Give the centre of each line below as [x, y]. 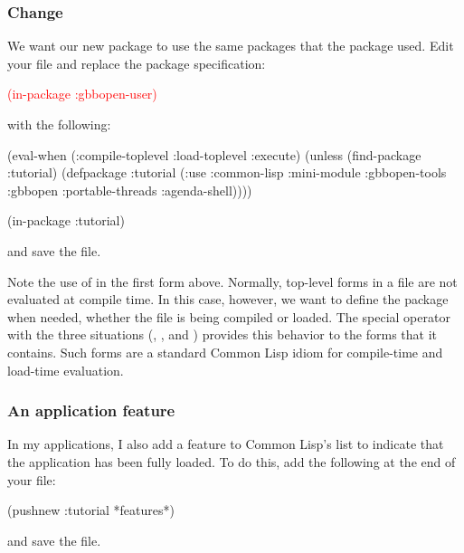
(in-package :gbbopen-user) [82, 94]
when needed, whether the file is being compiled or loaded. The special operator [229, 316]
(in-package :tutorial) [66, 220]
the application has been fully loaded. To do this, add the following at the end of [232, 461]
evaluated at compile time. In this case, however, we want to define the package [228, 299]
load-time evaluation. [66, 370]
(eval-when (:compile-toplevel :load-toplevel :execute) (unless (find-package [214, 154]
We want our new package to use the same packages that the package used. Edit [231, 46]
